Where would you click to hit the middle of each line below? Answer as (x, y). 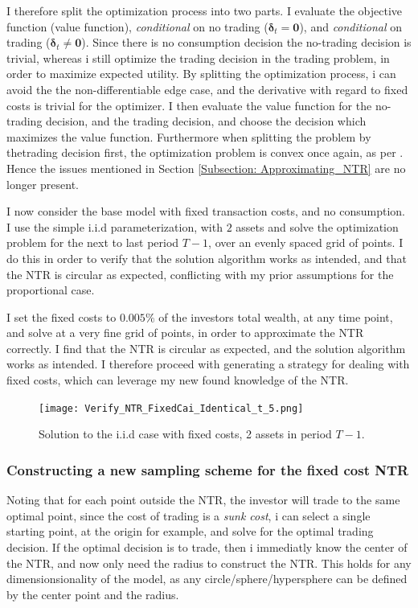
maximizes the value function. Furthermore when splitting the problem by (189, 136)
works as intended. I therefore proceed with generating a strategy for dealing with (208, 364)
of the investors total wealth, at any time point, (276, 316)
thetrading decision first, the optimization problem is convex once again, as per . (205, 152)
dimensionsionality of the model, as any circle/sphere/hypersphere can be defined (207, 579)
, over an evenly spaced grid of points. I (306, 242)
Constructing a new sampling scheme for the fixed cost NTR (208, 469)
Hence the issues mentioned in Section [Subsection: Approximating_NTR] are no (206, 168)
